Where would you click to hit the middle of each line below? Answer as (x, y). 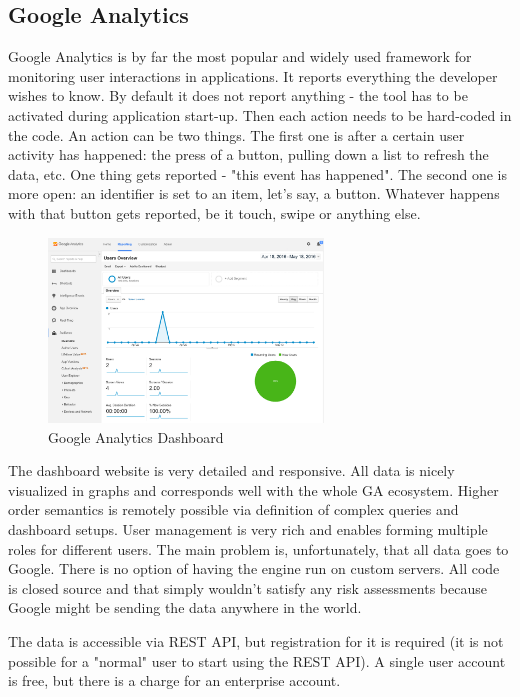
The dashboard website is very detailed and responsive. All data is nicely (231, 470)
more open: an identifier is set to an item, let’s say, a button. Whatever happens (254, 193)
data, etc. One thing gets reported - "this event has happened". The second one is (257, 173)
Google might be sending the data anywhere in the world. (185, 607)
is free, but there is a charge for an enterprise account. (174, 680)
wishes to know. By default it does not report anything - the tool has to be (238, 95)
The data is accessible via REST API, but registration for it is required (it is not (256, 640)
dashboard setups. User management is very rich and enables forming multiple (248, 528)
